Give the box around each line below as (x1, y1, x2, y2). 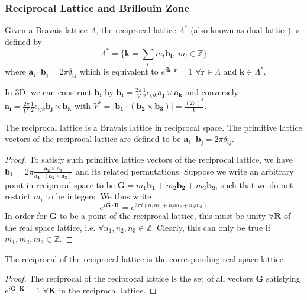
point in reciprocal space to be (5, 178, 115, 191)
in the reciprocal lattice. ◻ (59, 284, 157, 296)
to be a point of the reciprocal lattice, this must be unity (59, 209, 266, 222)
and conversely (185, 85, 238, 98)
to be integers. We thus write (46, 190, 151, 202)
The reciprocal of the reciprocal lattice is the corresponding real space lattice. (5, 252, 286, 264)
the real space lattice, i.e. (5, 221, 96, 233)
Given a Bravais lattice (5, 24, 88, 36)
